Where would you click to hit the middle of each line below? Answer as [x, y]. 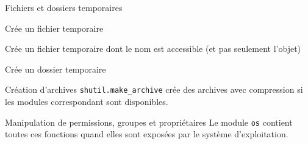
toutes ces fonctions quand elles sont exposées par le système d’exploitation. [147, 134]
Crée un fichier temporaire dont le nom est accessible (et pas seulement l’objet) [153, 49]
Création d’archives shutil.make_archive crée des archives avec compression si [154, 89]
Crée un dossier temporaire [56, 69]
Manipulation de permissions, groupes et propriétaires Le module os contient [149, 122]
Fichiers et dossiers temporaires [64, 7]
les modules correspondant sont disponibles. [87, 102]
